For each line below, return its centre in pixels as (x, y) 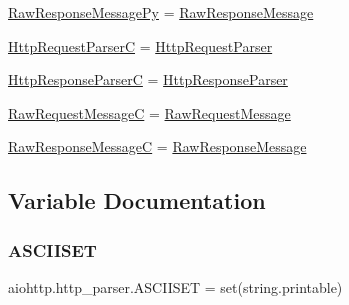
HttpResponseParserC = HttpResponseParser (148, 79)
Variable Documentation (137, 200)
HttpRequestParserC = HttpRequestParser (140, 45)
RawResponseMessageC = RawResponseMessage (157, 146)
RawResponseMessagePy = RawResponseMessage (161, 12)
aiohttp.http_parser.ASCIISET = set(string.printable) (175, 286)
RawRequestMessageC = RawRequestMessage (149, 112)
